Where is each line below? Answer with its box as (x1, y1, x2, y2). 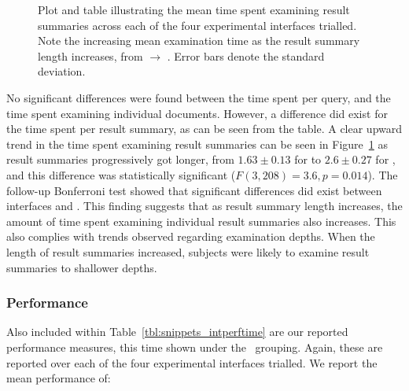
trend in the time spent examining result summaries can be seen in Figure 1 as (6, 135, 388, 152)
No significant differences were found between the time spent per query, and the (6, 89, 391, 105)
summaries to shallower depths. (6, 259, 157, 275)
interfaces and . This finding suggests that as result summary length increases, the (6, 197, 403, 214)
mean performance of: (6, 370, 111, 386)
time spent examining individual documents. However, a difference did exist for (6, 105, 388, 121)
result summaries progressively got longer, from (6, 151, 234, 168)
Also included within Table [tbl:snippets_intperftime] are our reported (6, 323, 348, 340)
